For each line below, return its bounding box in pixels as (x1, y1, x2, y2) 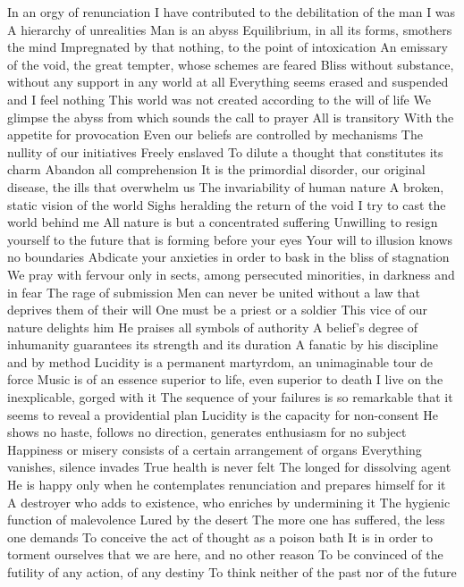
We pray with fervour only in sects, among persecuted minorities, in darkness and (7, 264, 455, 283)
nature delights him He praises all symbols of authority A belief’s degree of (7, 317, 418, 336)
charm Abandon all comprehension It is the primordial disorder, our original (7, 160, 426, 179)
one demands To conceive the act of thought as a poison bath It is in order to (7, 527, 433, 546)
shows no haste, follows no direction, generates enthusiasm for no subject (7, 423, 407, 441)
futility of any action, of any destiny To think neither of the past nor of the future (7, 563, 457, 581)
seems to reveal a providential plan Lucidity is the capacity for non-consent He (7, 405, 439, 423)
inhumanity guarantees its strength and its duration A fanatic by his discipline (7, 335, 439, 354)
